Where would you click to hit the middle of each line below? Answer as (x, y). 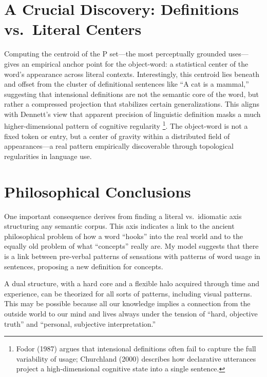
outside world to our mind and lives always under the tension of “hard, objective (131, 313)
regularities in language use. (48, 156)
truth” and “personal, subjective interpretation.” (80, 323)
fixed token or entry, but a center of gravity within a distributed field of (117, 136)
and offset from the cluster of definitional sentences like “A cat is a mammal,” (127, 84)
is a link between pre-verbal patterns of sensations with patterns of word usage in (132, 256)
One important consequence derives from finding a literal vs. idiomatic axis (123, 216)
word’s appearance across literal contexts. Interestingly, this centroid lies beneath (132, 74)
